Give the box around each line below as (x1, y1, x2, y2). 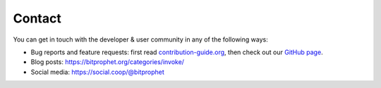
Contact (13, 11, 61, 26)
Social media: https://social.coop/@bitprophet (30, 68, 165, 76)
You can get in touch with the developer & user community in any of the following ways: (13, 35, 268, 44)
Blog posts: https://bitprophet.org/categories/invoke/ (30, 58, 185, 66)
